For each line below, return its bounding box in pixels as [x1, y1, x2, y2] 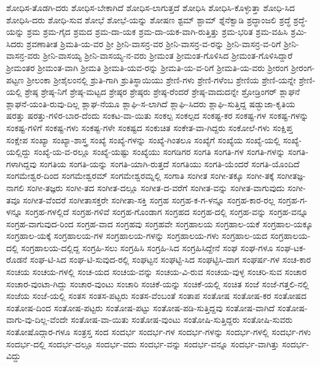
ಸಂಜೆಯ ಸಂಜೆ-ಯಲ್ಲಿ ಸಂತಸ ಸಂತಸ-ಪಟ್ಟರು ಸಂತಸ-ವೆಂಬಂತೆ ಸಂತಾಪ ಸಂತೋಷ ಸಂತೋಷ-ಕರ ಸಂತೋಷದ [6, 289, 307, 302]
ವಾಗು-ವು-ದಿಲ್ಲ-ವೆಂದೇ [6, 313, 68, 326]
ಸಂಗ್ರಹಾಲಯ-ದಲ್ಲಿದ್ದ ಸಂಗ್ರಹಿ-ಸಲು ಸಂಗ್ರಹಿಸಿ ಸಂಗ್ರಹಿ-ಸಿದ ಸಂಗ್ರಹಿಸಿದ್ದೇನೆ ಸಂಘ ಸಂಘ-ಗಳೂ [21, 241, 273, 254]
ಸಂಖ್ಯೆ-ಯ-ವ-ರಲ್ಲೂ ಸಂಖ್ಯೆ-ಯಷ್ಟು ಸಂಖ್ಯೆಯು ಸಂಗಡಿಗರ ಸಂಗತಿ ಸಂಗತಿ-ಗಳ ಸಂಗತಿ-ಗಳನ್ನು [34, 145, 286, 158]
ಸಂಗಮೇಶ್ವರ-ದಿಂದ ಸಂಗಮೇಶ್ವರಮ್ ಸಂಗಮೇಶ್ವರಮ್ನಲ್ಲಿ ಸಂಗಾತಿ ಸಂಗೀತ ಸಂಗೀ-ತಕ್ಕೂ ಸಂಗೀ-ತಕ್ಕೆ [6, 169, 274, 182]
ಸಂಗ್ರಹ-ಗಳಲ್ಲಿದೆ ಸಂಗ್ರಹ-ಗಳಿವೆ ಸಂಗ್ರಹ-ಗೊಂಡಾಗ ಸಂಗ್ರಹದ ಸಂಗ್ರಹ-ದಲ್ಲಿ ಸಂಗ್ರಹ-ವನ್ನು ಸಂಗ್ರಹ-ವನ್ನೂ [25, 205, 308, 218]
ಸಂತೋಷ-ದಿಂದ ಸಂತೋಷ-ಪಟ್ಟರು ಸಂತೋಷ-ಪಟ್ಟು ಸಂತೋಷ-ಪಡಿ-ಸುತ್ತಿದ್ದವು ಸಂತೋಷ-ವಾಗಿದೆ [6, 301, 275, 314]
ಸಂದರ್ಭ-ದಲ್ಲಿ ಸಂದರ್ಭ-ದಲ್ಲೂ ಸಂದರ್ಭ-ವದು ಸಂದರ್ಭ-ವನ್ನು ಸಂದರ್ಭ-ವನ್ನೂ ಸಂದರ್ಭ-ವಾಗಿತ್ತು [6, 337, 279, 350]
